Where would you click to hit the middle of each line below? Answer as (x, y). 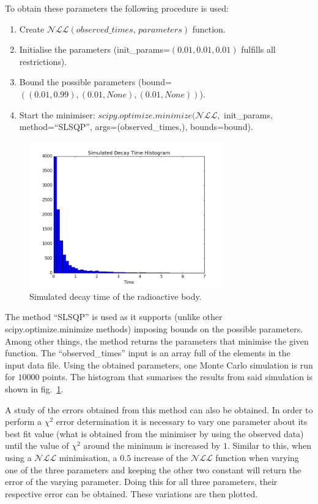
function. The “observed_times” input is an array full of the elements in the (148, 353)
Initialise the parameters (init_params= (94, 49)
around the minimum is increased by (152, 445)
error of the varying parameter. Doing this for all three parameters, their (141, 482)
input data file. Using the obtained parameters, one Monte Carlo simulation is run (159, 365)
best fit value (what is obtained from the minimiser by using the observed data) (154, 433)
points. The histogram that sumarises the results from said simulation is (178, 377)
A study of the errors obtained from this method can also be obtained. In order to (159, 409)
